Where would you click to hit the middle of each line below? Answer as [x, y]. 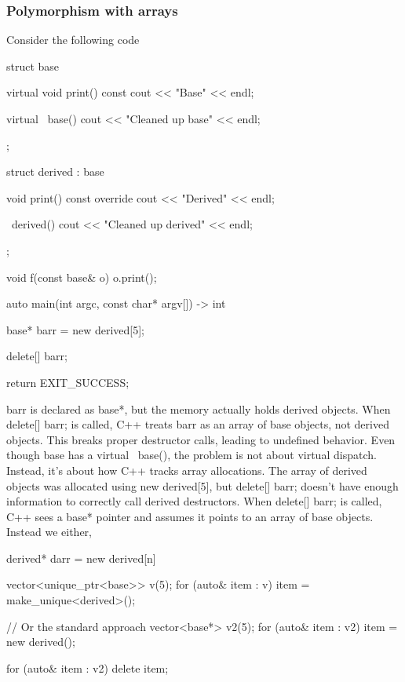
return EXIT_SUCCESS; [68, 382]
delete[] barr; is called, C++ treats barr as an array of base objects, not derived [198, 424]
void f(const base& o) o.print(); [82, 277]
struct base [33, 66]
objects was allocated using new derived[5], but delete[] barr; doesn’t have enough [202, 485]
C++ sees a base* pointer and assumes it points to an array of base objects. [190, 516]
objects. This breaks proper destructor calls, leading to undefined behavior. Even [201, 439]
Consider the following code [73, 40]
